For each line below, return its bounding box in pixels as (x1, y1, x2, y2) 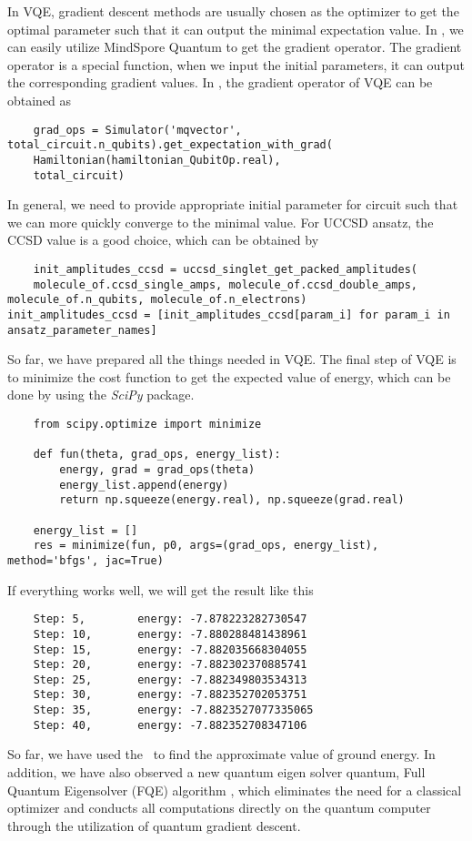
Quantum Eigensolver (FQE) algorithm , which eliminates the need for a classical (7, 780, 462, 799)
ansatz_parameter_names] (7, 323, 157, 337)
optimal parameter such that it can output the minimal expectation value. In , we (7, 19, 464, 38)
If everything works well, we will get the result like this (7, 580, 314, 599)
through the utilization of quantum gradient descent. (7, 816, 301, 835)
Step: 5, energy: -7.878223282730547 (33, 613, 307, 626)
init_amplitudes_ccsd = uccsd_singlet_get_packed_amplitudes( (33, 262, 418, 276)
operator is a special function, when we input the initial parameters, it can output (7, 55, 465, 74)
